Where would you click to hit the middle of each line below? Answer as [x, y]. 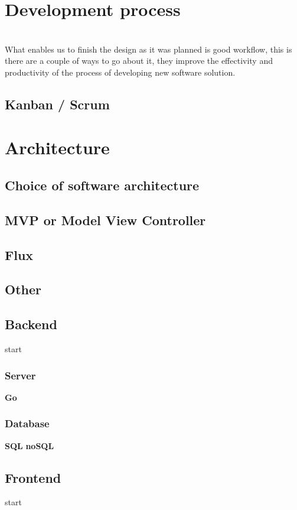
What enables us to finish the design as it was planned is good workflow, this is [148, 49]
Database [27, 423]
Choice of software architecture [102, 185]
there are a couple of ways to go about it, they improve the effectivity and [139, 61]
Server [20, 375]
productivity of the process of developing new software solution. [120, 72]
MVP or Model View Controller [105, 220]
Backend [31, 324]
